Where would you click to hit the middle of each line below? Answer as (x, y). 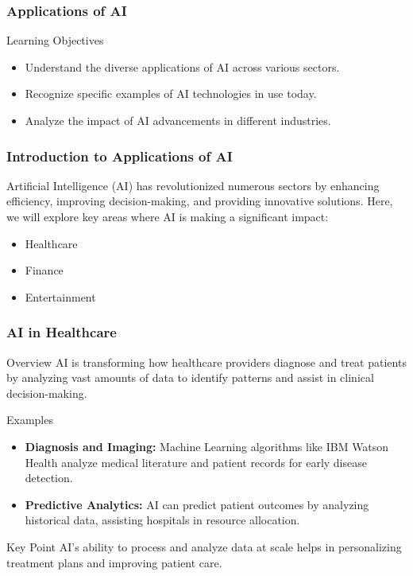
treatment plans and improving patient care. (114, 562)
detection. (49, 478)
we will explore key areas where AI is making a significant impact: (168, 216)
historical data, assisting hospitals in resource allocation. (162, 520)
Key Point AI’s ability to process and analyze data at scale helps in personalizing (204, 546)
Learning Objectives (55, 40)
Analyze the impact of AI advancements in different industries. (178, 120)
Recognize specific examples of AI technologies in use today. (171, 93)
